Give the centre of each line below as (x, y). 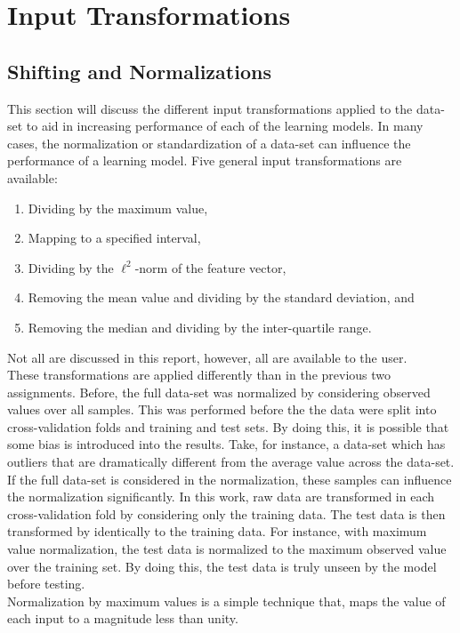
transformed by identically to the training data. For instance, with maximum (217, 531)
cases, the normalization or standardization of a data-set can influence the (209, 143)
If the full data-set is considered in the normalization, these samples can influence (230, 479)
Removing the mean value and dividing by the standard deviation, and (221, 297)
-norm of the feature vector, (210, 267)
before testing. (46, 584)
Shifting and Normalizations (139, 71)
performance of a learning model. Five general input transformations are (205, 160)
